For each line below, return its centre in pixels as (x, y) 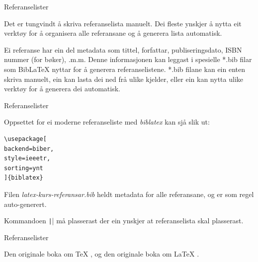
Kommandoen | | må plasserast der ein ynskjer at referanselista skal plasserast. (124, 221)
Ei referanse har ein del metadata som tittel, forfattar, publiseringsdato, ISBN (123, 49)
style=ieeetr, (27, 159)
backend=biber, (29, 149)
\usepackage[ (25, 139)
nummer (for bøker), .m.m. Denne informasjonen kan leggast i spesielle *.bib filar (128, 59)
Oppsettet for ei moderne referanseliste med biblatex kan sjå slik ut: (107, 122)
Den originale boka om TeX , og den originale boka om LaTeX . (102, 254)
